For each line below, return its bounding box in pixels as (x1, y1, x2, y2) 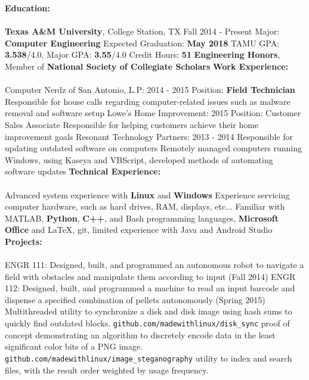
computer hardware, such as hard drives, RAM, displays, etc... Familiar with (5, 200, 285, 213)
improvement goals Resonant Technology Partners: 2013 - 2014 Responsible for (5, 130, 293, 142)
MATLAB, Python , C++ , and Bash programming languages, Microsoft (5, 211, 279, 224)
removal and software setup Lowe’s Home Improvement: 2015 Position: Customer (5, 107, 301, 119)
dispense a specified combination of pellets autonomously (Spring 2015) (5, 293, 265, 306)
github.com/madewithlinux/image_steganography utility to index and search (5, 351, 292, 364)
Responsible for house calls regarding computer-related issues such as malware (5, 95, 291, 107)
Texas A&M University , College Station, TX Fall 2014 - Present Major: (5, 25, 280, 38)
